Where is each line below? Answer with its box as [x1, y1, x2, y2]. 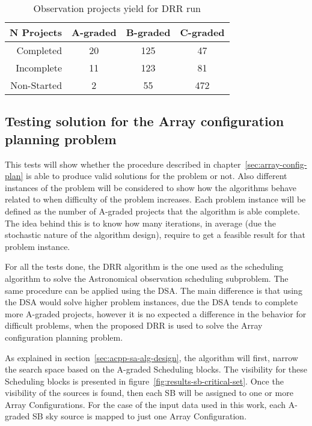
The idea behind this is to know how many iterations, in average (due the [5, 216, 277, 229]
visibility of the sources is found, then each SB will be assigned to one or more [5, 386, 293, 399]
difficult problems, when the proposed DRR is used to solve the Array [5, 319, 263, 332]
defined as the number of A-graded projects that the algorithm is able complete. [5, 204, 300, 217]
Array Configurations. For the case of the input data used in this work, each [5, 398, 286, 410]
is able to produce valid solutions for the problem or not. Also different [26, 169, 287, 182]
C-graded [180, 25, 225, 39]
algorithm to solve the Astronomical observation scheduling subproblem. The [5, 272, 289, 284]
